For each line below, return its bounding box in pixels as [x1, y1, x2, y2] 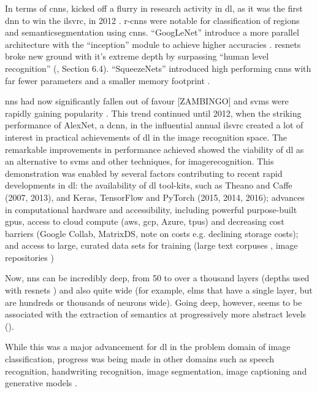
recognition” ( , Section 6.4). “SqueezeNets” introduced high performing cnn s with [5, 61, 311, 74]
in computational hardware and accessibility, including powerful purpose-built [5, 203, 297, 216]
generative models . [5, 376, 77, 389]
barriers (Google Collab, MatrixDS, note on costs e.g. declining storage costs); [5, 227, 299, 239]
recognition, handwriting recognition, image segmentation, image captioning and [5, 364, 307, 377]
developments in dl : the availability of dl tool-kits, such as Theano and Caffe [5, 179, 292, 192]
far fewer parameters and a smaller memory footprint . [5, 74, 210, 87]
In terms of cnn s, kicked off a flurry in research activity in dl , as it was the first [5, 2, 303, 14]
